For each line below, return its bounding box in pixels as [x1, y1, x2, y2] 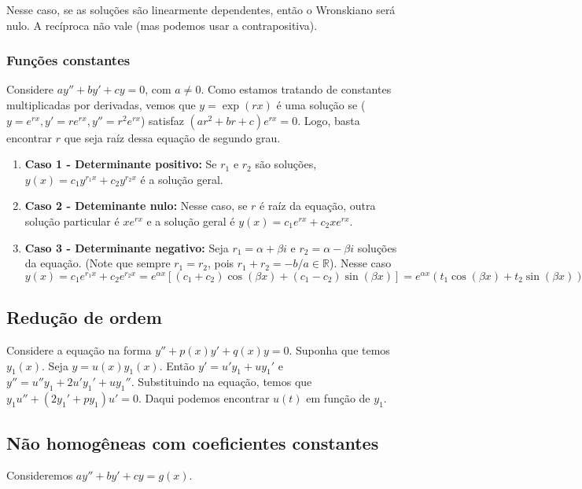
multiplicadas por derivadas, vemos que [6, 97, 196, 112]
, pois [207, 255, 234, 271]
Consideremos [6, 467, 73, 483]
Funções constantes [6, 50, 131, 70]
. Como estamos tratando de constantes [201, 81, 392, 97]
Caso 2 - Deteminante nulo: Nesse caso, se [24, 197, 248, 214]
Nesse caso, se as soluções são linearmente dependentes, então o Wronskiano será [6, 2, 396, 17]
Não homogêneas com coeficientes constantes [6, 430, 379, 454]
